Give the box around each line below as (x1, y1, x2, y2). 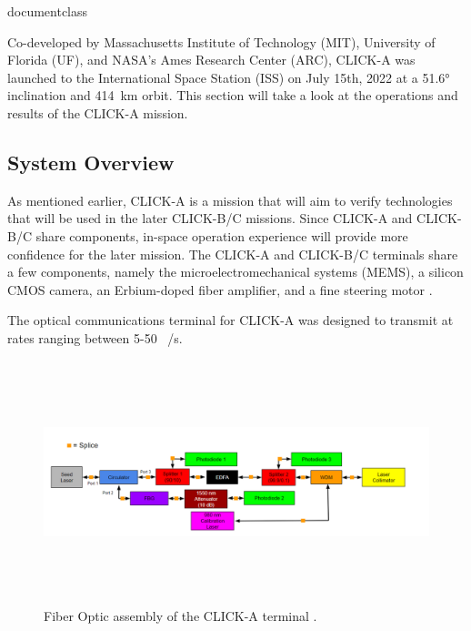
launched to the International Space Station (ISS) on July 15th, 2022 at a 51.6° (7, 67, 450, 87)
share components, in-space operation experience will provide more (35, 226, 408, 245)
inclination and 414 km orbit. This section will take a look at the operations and (7, 86, 458, 105)
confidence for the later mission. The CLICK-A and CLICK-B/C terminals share (7, 244, 458, 263)
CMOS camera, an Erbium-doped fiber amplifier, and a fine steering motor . (7, 280, 433, 299)
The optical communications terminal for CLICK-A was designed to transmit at (7, 310, 454, 330)
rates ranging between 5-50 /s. (7, 328, 183, 347)
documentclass (7, 2, 88, 20)
